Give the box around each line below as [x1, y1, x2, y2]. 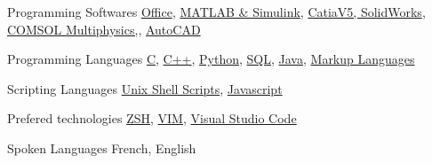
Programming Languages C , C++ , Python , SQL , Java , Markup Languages [7, 50, 415, 68]
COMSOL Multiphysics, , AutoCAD [7, 19, 201, 38]
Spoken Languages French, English [7, 138, 196, 157]
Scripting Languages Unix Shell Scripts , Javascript [7, 79, 283, 97]
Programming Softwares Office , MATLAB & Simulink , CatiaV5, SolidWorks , [7, 3, 426, 20]
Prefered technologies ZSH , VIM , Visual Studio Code [7, 109, 297, 128]
